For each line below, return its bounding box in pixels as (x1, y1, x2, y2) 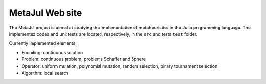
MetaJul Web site (9, 7, 82, 18)
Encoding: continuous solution (21, 49, 83, 55)
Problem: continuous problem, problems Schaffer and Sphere (21, 56, 146, 62)
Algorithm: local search (21, 70, 68, 76)
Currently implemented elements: (9, 40, 77, 46)
